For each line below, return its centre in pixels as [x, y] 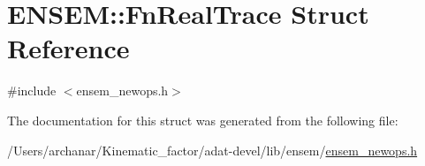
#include [32, 91]
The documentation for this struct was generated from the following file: [203, 120]
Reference [68, 48]
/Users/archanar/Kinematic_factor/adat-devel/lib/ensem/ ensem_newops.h [212, 150]
